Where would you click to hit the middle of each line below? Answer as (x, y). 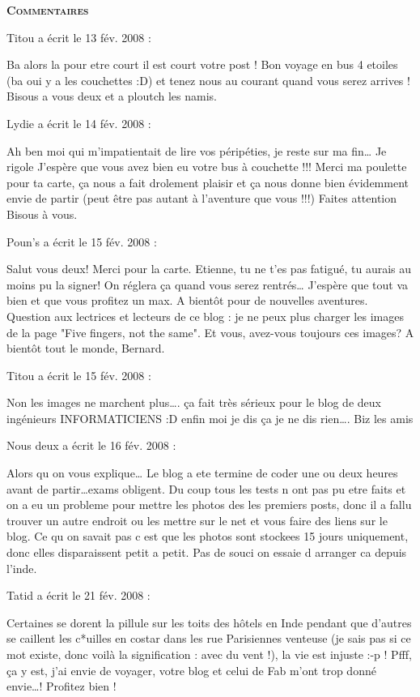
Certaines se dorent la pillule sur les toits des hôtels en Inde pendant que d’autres (209, 622)
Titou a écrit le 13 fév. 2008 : (79, 37)
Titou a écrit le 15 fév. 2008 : (79, 375)
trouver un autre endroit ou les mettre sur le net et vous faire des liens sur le (197, 520)
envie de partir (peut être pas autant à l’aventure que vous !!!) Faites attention (202, 198)
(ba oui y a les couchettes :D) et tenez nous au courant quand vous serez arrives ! (208, 80)
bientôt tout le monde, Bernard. (86, 348)
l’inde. (22, 568)
